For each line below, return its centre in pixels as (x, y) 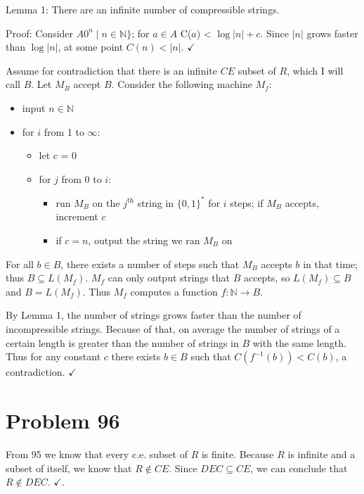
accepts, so (267, 278)
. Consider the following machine (182, 84)
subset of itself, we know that (69, 468)
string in (156, 202)
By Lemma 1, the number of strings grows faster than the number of (154, 315)
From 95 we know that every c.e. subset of (97, 454)
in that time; (330, 264)
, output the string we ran (144, 240)
